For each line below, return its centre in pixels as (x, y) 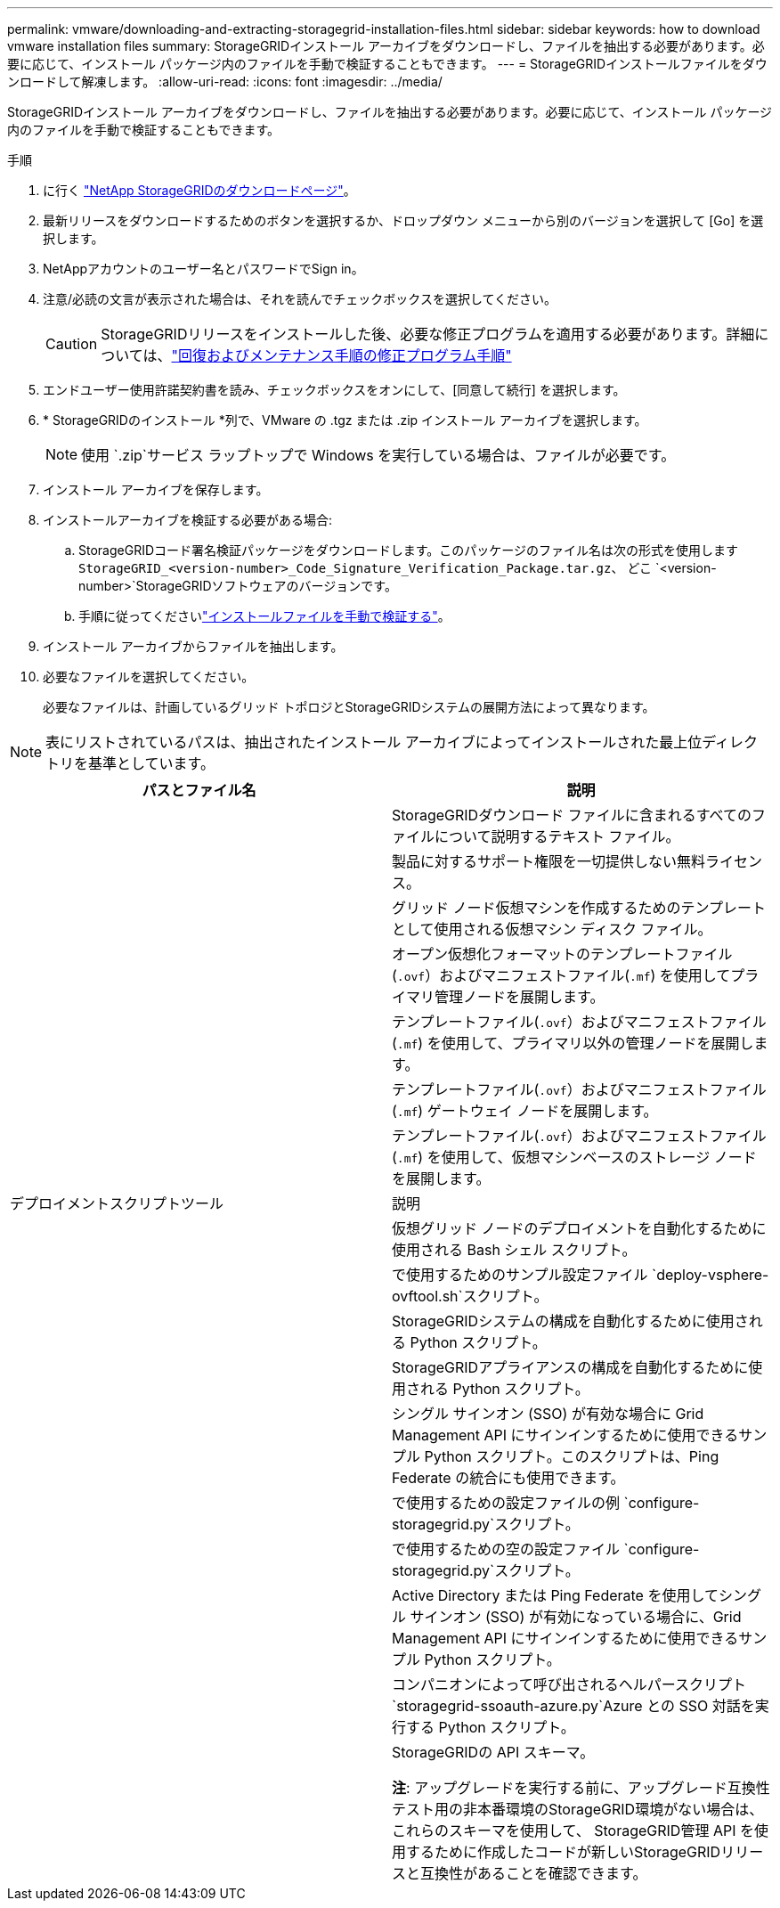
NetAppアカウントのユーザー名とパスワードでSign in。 (203, 269)
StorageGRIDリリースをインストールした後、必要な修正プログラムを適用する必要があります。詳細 (428, 334)
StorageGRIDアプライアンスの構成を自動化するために (570, 1367)
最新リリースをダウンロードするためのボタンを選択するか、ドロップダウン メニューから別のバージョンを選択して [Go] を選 (403, 220)
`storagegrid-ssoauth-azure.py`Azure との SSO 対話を (573, 1706)
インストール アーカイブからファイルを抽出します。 (193, 646)
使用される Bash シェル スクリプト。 (514, 1250)
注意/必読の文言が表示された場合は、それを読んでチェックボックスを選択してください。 (300, 299)
